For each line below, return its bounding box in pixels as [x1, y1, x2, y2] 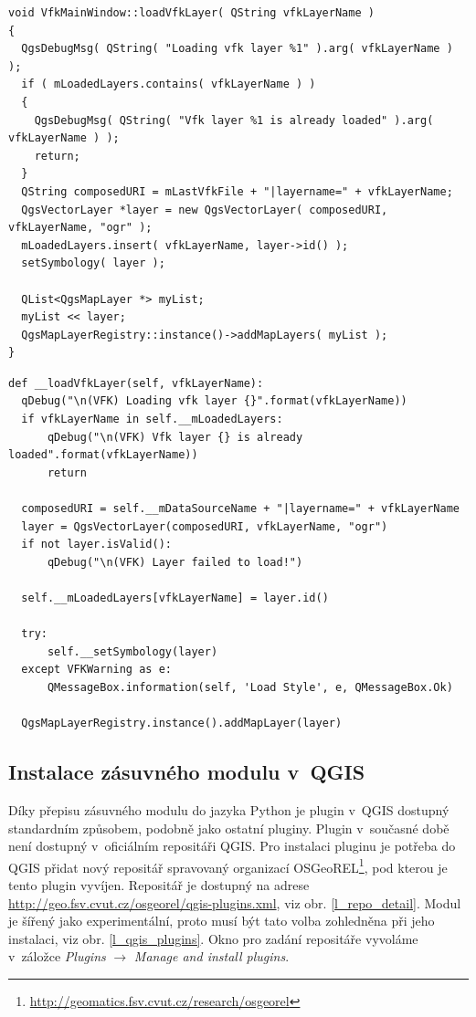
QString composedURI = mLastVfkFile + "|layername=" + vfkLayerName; [21, 184, 453, 198]
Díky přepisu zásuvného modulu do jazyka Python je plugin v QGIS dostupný [8, 800, 450, 819]
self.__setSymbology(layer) [47, 645, 218, 658]
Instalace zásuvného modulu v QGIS [8, 758, 365, 786]
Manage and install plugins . [133, 947, 290, 966]
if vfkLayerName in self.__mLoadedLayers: [21, 413, 283, 426]
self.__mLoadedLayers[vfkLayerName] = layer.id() [21, 592, 329, 604]
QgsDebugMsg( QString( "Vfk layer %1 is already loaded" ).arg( [34, 113, 434, 127]
